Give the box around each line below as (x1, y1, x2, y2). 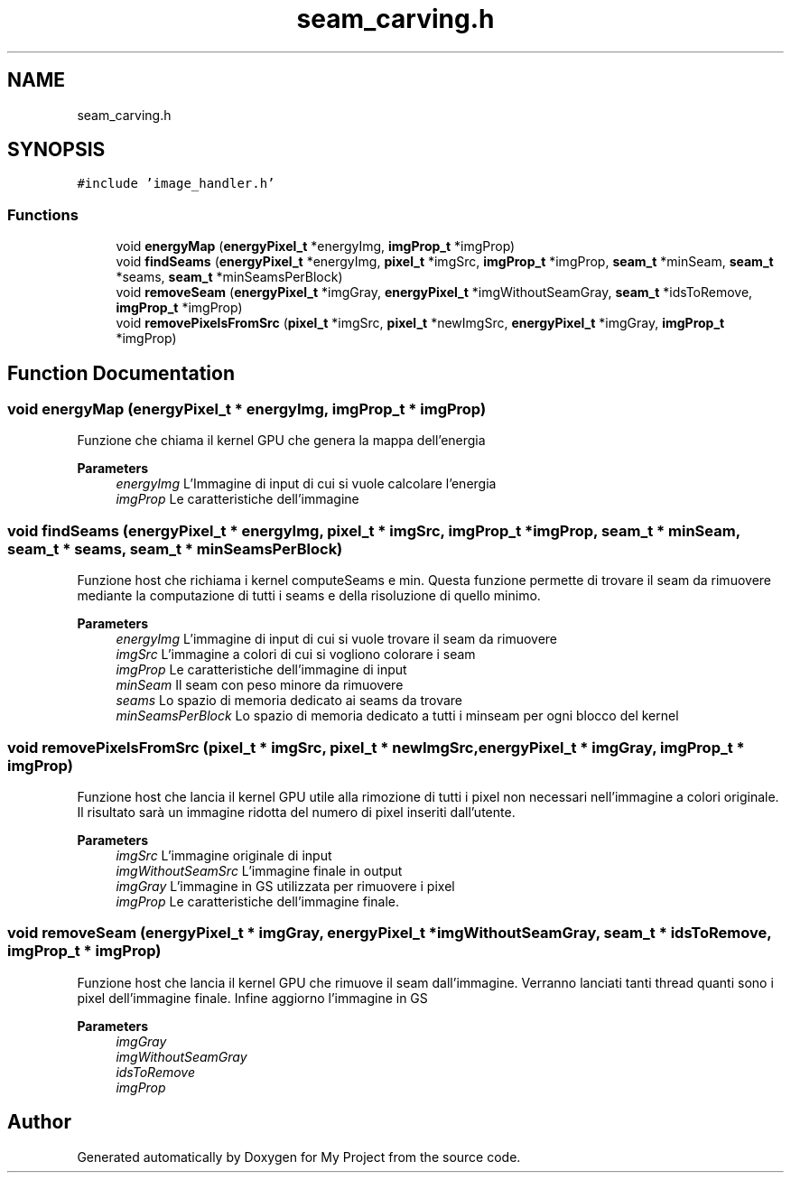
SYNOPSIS (7, 138, 106, 162)
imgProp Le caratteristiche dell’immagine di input (116, 662, 407, 678)
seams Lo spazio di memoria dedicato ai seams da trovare (116, 692, 463, 709)
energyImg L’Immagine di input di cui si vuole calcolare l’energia (116, 476, 497, 492)
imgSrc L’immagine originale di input (116, 847, 332, 863)
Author (7, 1110, 71, 1134)
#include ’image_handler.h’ (77, 176, 275, 191)
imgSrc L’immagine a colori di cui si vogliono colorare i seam (116, 646, 476, 663)
